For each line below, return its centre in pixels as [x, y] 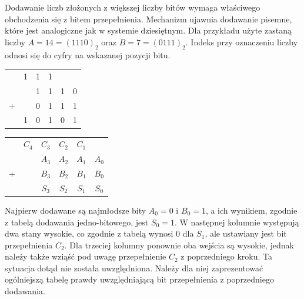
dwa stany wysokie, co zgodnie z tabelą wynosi [89, 233]
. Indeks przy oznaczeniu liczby [242, 41]
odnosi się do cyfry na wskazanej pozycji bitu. [88, 54]
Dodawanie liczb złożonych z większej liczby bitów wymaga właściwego [133, 7]
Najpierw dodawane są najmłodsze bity [76, 210]
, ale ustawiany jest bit [246, 233]
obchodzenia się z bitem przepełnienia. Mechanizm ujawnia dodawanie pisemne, [148, 19]
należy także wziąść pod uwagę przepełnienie [86, 256]
